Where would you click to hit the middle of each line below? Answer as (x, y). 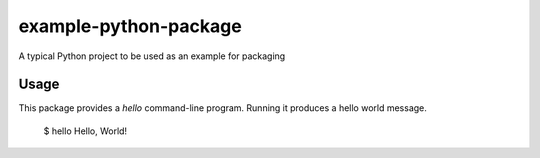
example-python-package (130, 26)
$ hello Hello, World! (85, 131)
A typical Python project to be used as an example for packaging (152, 56)
